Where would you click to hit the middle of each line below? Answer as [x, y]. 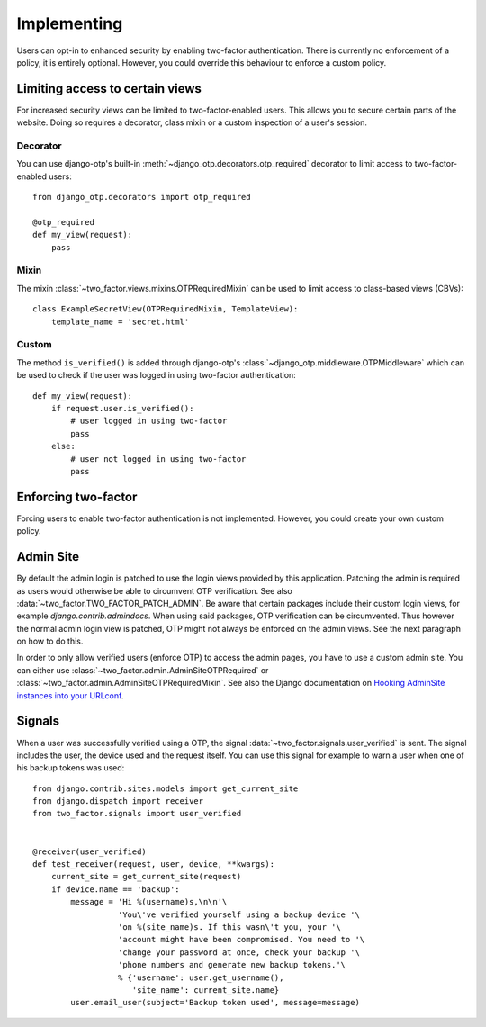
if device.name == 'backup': [115, 889]
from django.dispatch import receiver [118, 802]
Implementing [70, 23]
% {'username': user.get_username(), [201, 977]
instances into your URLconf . [70, 695]
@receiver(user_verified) [90, 851]
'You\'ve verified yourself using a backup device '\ [238, 914]
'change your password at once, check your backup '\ [238, 952]
